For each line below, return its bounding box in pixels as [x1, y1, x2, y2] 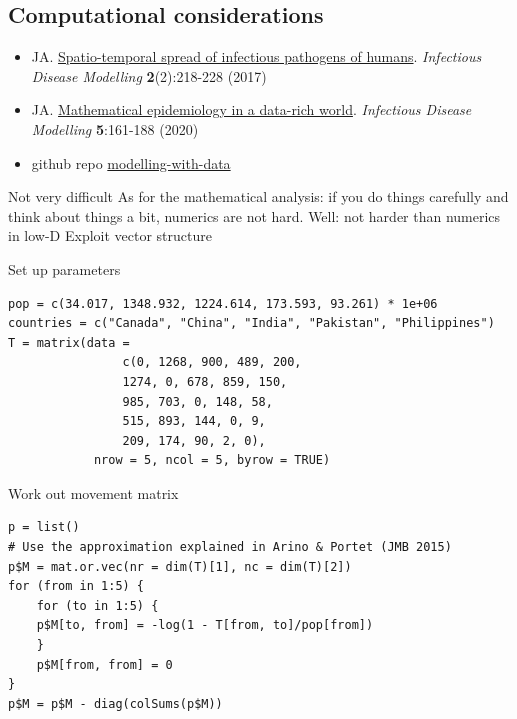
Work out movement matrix [8, 482, 179, 503]
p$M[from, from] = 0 [36, 657, 173, 672]
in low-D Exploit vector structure [8, 225, 212, 246]
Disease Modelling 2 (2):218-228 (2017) [31, 65, 267, 86]
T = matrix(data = [8, 335, 130, 350]
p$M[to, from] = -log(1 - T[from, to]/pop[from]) [36, 618, 374, 633]
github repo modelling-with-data [31, 152, 231, 173]
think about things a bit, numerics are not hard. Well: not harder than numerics [8, 205, 501, 226]
